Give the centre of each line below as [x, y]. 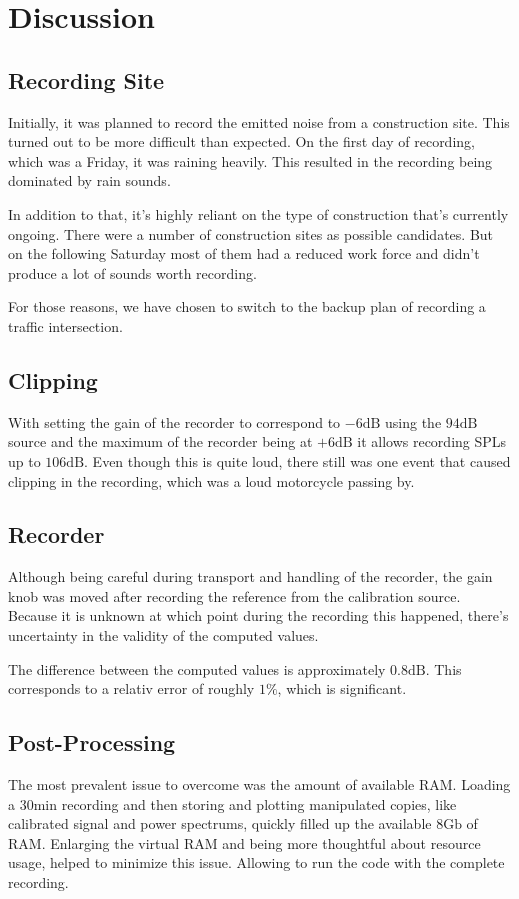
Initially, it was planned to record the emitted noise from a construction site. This [259, 121]
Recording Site [86, 79]
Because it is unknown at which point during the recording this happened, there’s [258, 615]
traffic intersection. [65, 325]
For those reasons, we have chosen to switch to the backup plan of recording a [247, 306]
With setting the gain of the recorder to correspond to [174, 421]
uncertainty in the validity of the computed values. [163, 635]
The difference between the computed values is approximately [197, 668]
